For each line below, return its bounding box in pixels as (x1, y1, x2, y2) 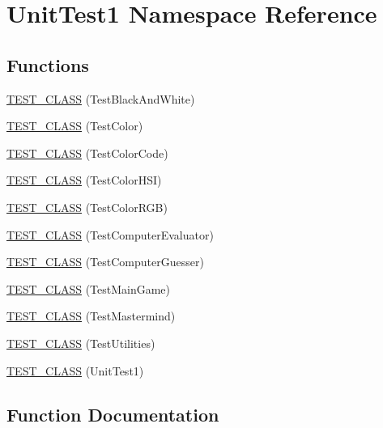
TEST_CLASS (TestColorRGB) (6, 198, 168, 215)
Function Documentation (6, 401, 219, 426)
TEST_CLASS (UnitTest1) (6, 362, 144, 379)
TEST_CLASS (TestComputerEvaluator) (6, 226, 214, 243)
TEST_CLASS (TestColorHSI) (6, 172, 162, 189)
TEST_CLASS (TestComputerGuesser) (6, 253, 204, 270)
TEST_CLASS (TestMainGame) (6, 280, 171, 297)
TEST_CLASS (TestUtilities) (6, 334, 155, 351)
